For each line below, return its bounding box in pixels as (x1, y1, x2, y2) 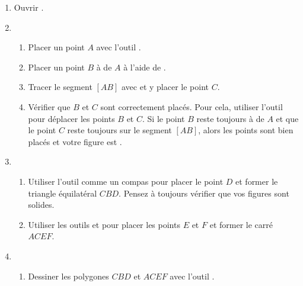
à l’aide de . (123, 60, 166, 73)
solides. (28, 198, 55, 211)
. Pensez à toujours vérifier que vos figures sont (119, 187, 289, 199)
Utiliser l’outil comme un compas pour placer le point (28, 175, 224, 187)
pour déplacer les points (28, 112, 115, 124)
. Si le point (142, 112, 185, 124)
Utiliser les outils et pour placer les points (28, 218, 180, 230)
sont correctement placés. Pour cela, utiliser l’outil (100, 100, 283, 113)
